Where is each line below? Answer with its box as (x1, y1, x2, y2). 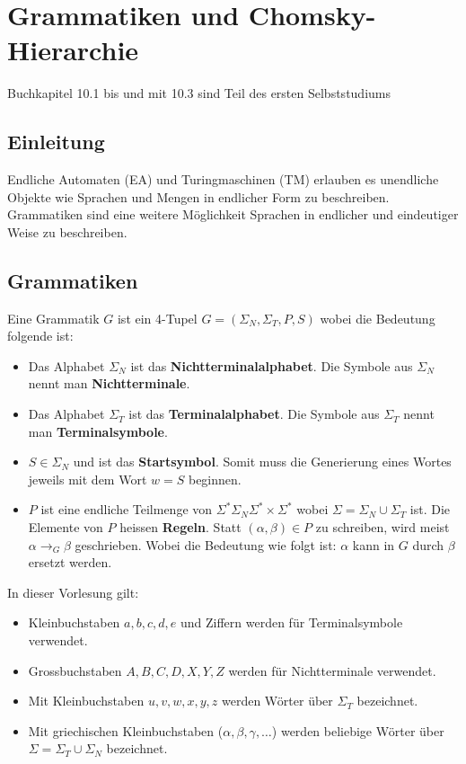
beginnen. (188, 469, 242, 488)
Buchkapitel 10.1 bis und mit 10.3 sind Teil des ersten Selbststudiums (7, 84, 391, 102)
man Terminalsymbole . (28, 422, 168, 440)
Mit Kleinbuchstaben (28, 691, 145, 710)
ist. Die (409, 500, 451, 519)
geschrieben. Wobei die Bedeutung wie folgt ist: (75, 535, 337, 554)
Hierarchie (7, 31, 139, 68)
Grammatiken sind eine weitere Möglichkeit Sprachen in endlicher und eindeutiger (7, 205, 459, 224)
